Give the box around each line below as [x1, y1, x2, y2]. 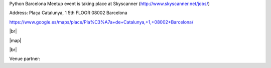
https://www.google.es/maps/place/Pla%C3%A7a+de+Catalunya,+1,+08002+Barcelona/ [9, 19, 194, 25]
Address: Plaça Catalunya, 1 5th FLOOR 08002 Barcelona [9, 10, 127, 16]
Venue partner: [9, 55, 41, 62]
